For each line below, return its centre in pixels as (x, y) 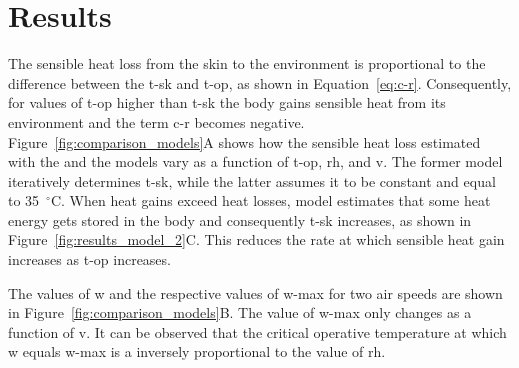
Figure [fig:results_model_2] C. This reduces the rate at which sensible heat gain (256, 239)
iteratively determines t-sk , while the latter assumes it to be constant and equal (252, 180)
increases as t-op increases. (89, 259)
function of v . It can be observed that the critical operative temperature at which (257, 331)
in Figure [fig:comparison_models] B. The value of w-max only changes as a (240, 312)
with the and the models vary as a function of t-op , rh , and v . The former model (255, 161)
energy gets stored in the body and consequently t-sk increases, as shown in (240, 219)
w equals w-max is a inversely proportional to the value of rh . (197, 351)
